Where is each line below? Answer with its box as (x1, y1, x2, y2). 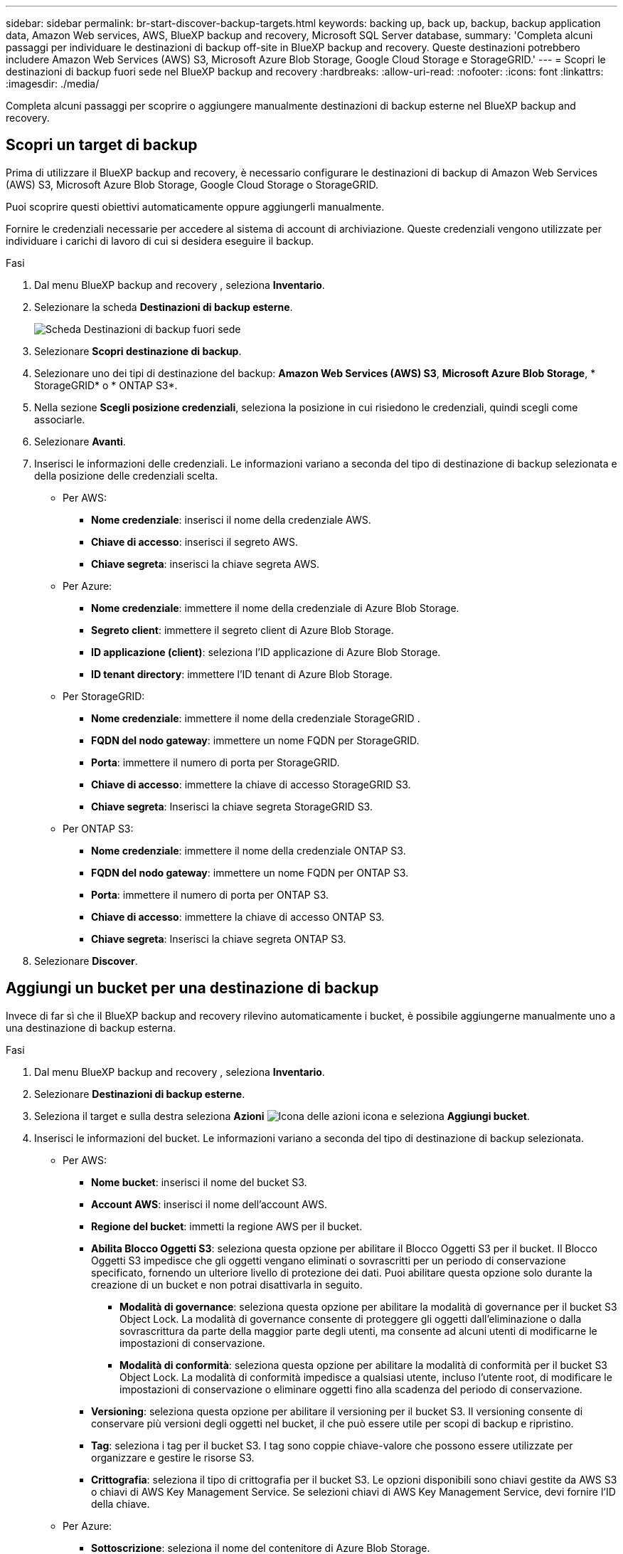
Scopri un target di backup (6, 136, 198, 154)
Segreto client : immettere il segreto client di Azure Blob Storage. (91, 623, 394, 636)
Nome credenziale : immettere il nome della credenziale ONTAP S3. (91, 844, 406, 857)
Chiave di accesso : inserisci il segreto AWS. (91, 535, 298, 548)
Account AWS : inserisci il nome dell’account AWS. (91, 1198, 327, 1210)
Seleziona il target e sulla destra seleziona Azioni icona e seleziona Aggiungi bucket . (34, 1109, 530, 1122)
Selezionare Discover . (34, 954, 138, 967)
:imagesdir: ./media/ (6, 78, 100, 90)
